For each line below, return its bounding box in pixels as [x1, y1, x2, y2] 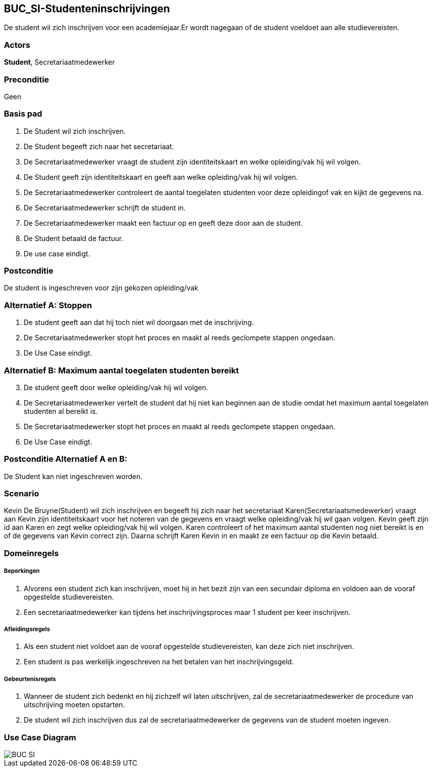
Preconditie [4, 74, 49, 84]
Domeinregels [4, 548, 59, 558]
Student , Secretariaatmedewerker [4, 58, 115, 67]
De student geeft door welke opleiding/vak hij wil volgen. [24, 383, 208, 392]
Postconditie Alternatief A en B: [4, 454, 127, 464]
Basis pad [4, 109, 42, 119]
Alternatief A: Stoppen [4, 300, 92, 310]
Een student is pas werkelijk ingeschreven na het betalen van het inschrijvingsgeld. [24, 657, 294, 666]
